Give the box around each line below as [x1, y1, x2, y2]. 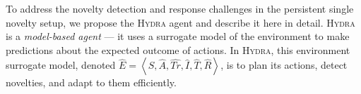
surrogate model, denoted [6, 58, 116, 72]
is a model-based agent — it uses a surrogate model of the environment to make [6, 29, 350, 43]
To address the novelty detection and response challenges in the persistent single [6, 1, 354, 15]
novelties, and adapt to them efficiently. [6, 75, 177, 90]
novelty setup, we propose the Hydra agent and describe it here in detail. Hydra [6, 15, 355, 29]
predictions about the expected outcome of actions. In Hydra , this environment [6, 42, 350, 57]
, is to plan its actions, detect [220, 58, 348, 72]
